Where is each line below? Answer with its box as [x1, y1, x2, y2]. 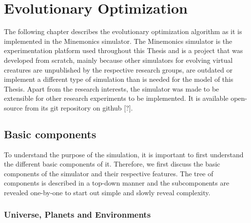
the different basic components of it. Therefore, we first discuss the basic [4, 159, 220, 169]
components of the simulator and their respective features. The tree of [4, 168, 213, 178]
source [4, 102, 23, 112]
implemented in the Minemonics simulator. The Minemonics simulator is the [4, 36, 232, 46]
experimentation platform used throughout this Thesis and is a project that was [4, 45, 243, 56]
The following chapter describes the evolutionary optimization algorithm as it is [4, 26, 242, 37]
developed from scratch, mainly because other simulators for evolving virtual [4, 55, 233, 65]
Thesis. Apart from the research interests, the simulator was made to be [4, 83, 219, 93]
